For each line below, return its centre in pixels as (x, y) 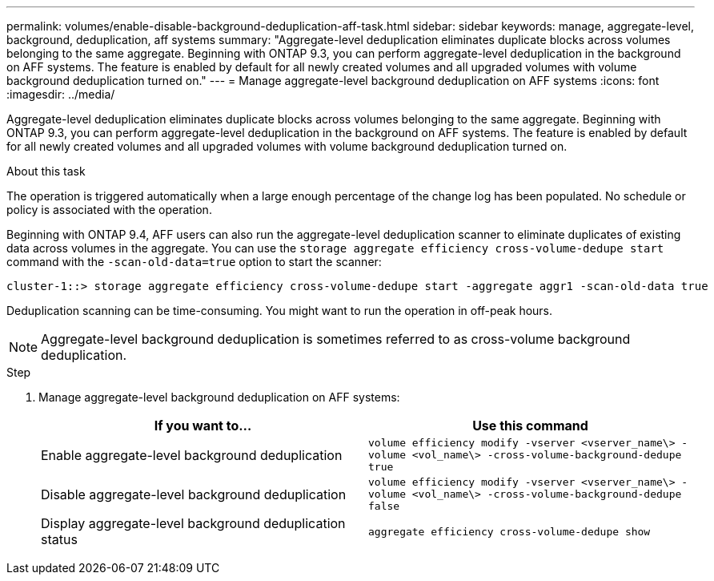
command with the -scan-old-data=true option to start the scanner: (194, 262)
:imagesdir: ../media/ (61, 94)
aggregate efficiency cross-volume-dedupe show (509, 531)
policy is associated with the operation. (109, 210)
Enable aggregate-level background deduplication (192, 455)
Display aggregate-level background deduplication (193, 523)
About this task (46, 171)
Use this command (530, 426)
